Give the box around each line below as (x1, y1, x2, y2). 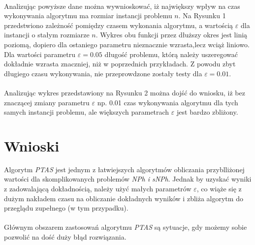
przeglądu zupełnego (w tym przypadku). (4, 203, 128, 213)
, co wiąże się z (196, 184, 242, 194)
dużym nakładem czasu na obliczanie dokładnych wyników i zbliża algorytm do (4, 193, 243, 203)
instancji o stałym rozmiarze (4, 30, 90, 40)
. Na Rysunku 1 (178, 10, 226, 21)
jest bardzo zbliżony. (177, 107, 238, 117)
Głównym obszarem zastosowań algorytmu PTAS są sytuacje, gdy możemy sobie (4, 222, 247, 232)
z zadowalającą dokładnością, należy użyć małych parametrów (4, 184, 191, 194)
